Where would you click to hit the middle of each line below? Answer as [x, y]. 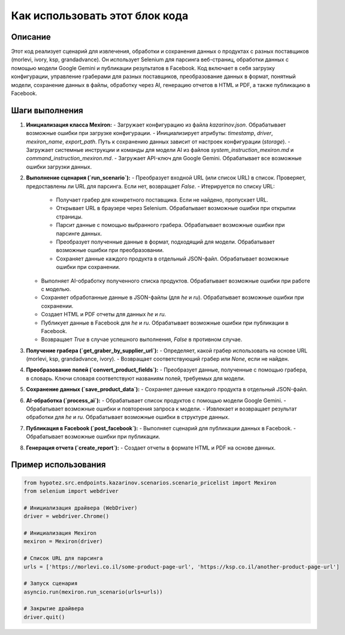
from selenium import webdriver [71, 491]
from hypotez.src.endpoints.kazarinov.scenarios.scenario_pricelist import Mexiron [150, 483]
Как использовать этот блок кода [100, 16]
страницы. [69, 217]
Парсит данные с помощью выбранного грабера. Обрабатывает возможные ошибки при [170, 225]
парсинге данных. [79, 233]
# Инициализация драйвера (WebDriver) [81, 508]
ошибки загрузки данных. [59, 167]
